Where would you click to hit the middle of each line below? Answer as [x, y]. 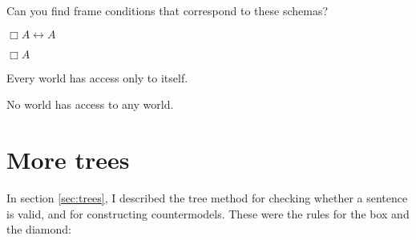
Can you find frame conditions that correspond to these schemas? [168, 10]
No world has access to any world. [90, 104]
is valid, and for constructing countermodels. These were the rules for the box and [208, 213]
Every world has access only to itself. [97, 77]
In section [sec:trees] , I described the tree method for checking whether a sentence [207, 197]
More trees [68, 159]
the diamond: [39, 229]
